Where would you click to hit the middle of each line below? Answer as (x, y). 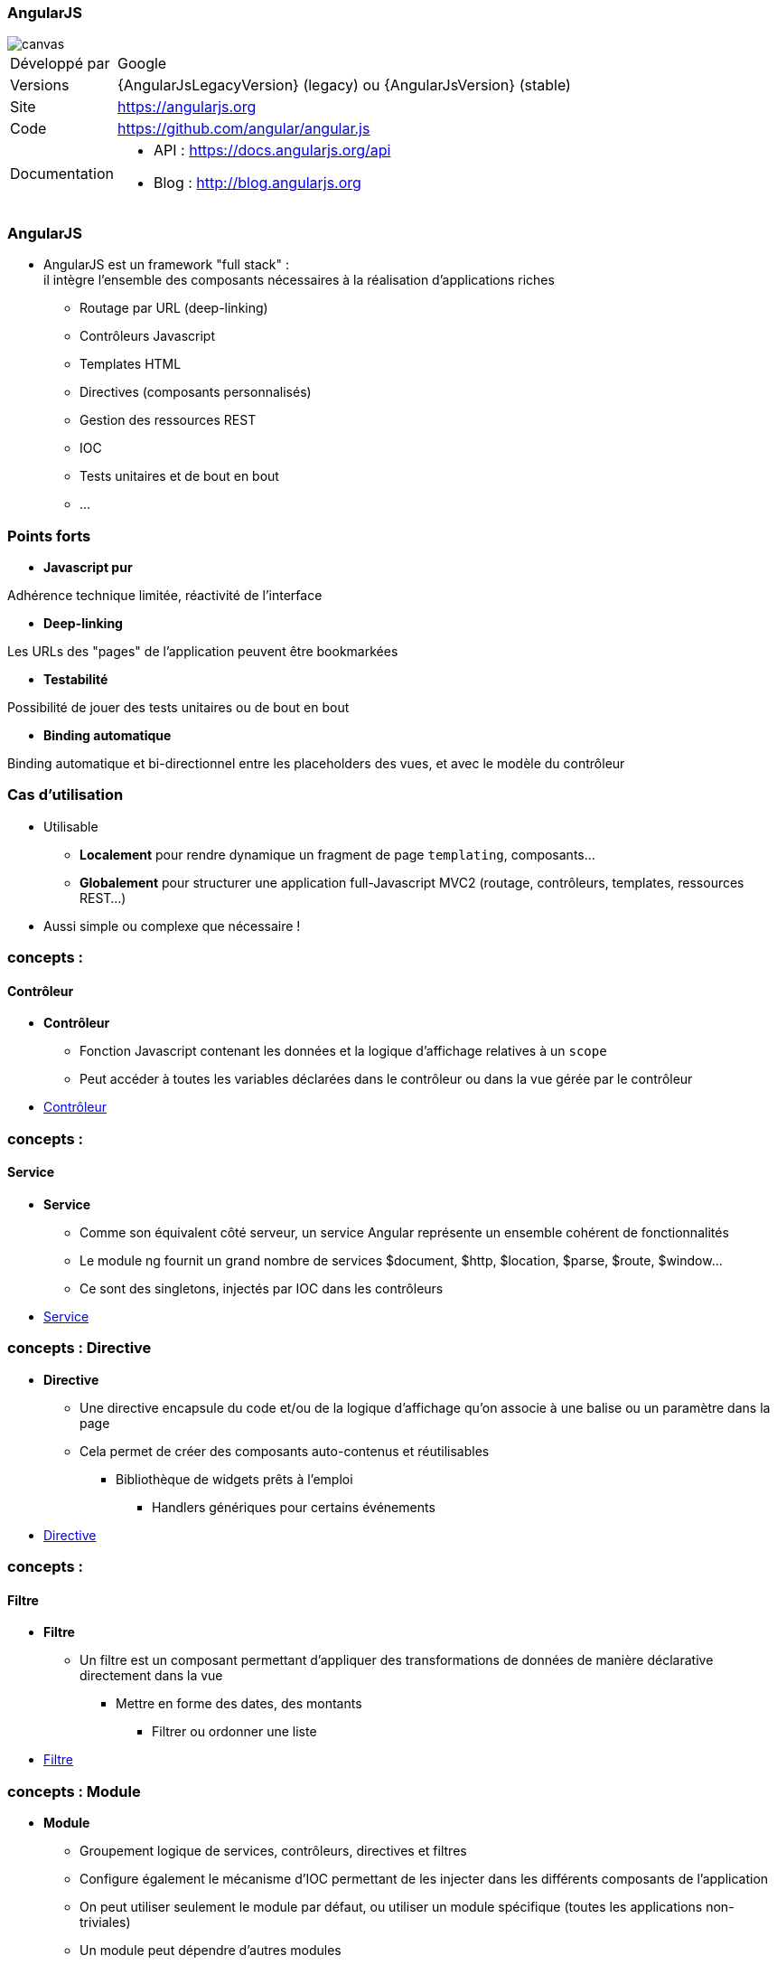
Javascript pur (88, 567)
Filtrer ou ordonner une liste (234, 1732)
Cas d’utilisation (66, 795)
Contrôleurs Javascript (147, 336)
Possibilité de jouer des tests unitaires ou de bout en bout (178, 707)
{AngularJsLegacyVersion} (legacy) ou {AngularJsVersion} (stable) (344, 85)
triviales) (105, 1922)
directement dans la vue (151, 1676)
